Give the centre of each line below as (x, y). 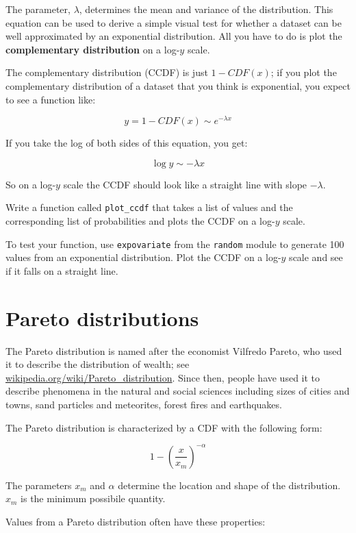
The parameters (39, 485)
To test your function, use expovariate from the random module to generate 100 (175, 244)
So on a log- (31, 184)
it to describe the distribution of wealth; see (98, 364)
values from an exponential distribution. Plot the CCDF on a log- (143, 257)
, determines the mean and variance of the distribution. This (206, 9)
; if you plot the (304, 72)
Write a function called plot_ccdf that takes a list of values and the (149, 207)
